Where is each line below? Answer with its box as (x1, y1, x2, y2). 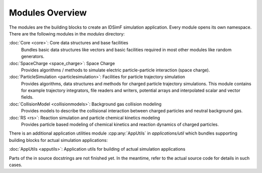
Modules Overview (9, 7, 87, 18)
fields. (21, 94, 34, 100)
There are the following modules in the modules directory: (9, 31, 125, 36)
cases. (9, 162, 22, 168)
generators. (21, 53, 45, 59)
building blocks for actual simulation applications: (9, 137, 108, 143)
